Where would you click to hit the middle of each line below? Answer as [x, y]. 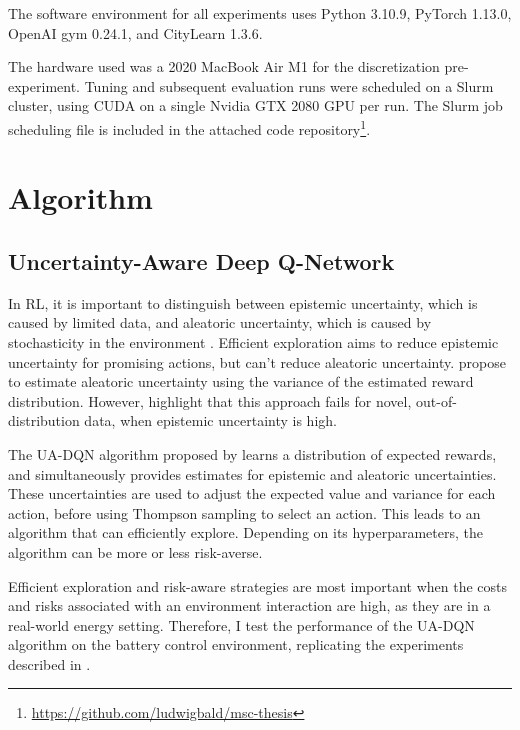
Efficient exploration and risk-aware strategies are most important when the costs [258, 585]
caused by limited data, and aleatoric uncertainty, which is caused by [220, 322]
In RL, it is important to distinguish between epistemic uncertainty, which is [243, 302]
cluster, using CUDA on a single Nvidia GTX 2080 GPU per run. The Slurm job [255, 105]
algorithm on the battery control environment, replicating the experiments [236, 644]
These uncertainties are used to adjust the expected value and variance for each [252, 493]
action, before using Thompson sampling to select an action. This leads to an [244, 512]
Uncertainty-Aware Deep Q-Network [201, 260]
